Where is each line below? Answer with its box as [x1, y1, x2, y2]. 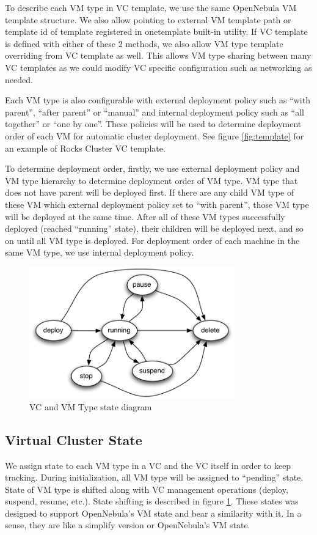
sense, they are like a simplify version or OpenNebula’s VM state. [5, 518, 250, 531]
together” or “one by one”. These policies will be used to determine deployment [5, 117, 302, 130]
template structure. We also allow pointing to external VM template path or [5, 13, 291, 26]
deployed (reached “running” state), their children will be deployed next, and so [5, 222, 304, 235]
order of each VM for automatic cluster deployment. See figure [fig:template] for [5, 129, 304, 142]
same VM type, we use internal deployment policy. [5, 246, 194, 259]
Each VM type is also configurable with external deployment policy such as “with [5, 94, 310, 106]
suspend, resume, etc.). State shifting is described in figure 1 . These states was [5, 495, 299, 507]
